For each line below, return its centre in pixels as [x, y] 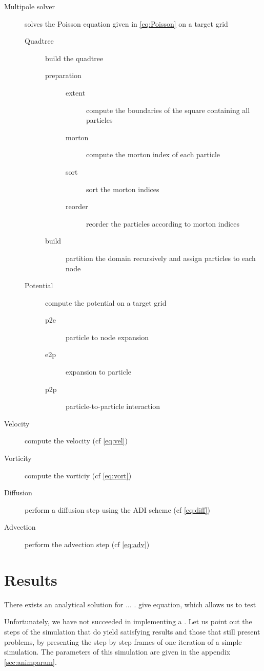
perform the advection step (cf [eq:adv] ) [87, 544]
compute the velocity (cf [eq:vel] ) [76, 441]
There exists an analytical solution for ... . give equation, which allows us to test [130, 604]
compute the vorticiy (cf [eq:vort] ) [78, 475]
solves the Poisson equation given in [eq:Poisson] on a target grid [126, 23]
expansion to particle [99, 372]
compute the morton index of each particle [153, 154]
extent [76, 92]
